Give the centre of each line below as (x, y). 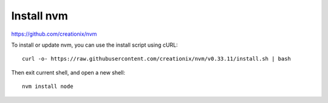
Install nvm (39, 16)
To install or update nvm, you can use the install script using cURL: (95, 45)
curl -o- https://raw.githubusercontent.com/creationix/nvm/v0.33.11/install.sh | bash (157, 59)
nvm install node (48, 87)
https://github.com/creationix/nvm (54, 34)
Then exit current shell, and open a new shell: (68, 72)
